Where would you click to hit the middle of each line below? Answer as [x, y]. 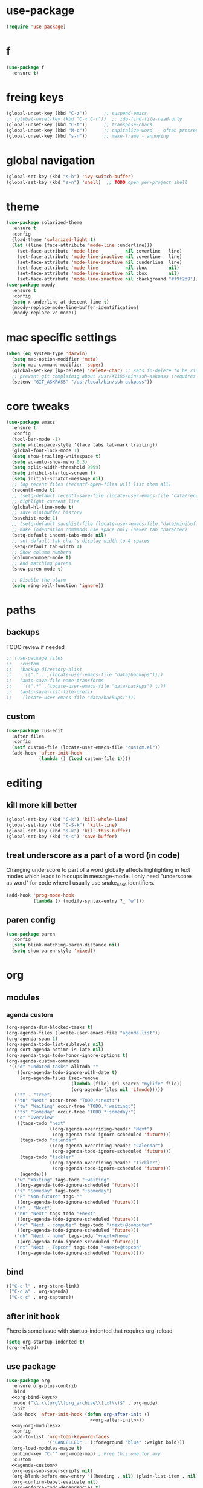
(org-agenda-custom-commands [43, 1061]
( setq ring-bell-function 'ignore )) [58, 586]
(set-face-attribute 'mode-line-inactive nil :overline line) [100, 256]
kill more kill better [42, 805]
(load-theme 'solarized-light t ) [54, 240]
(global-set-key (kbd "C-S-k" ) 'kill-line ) [62, 825]
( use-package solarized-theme [44, 223]
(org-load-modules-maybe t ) [47, 1449]
